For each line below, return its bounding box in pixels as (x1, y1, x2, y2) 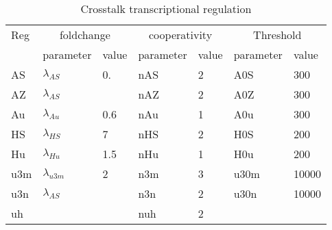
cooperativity (149, 27, 213, 42)
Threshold (253, 27, 302, 42)
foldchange (59, 27, 110, 42)
